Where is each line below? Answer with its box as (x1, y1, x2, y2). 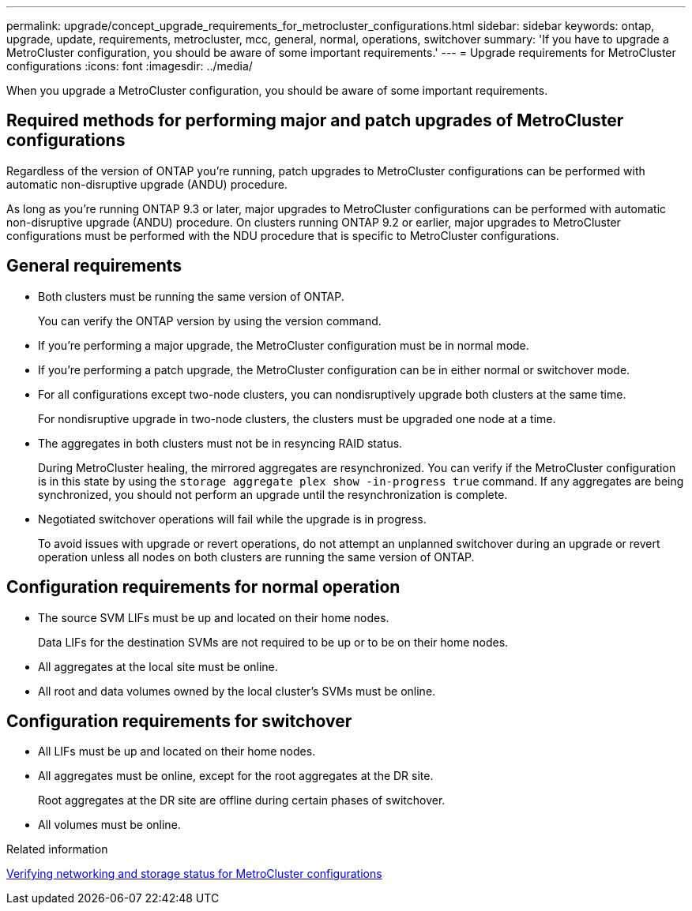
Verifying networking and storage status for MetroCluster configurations (6, 867, 382, 881)
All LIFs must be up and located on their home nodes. (38, 744, 316, 759)
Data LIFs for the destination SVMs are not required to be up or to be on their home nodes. (38, 635, 509, 649)
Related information (6, 842, 108, 857)
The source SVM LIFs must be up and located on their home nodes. (38, 610, 389, 624)
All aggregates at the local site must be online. (38, 659, 278, 673)
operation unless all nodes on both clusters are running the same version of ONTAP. (38, 549, 475, 564)
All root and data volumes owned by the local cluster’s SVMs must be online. (38, 684, 436, 698)
